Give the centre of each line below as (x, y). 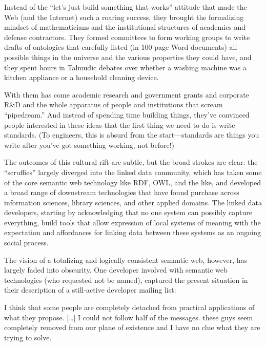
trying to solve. (28, 337)
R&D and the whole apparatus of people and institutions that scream (114, 104)
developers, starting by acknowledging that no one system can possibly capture (128, 212)
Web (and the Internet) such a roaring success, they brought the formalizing (124, 17)
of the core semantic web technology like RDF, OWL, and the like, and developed (132, 182)
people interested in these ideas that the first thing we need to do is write (120, 124)
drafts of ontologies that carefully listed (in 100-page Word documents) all (121, 47)
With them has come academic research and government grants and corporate (127, 94)
